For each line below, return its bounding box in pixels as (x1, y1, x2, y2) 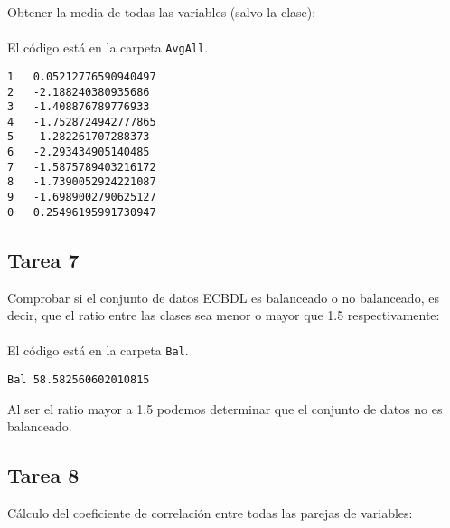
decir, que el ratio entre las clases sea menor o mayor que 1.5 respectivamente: (7, 306, 440, 325)
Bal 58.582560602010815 (7, 373, 150, 387)
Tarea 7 (7, 245, 80, 273)
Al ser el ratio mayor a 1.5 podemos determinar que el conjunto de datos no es (7, 399, 443, 418)
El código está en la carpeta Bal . (7, 341, 189, 360)
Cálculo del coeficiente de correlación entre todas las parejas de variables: (7, 504, 413, 523)
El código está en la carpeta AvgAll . (7, 38, 209, 57)
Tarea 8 (7, 461, 80, 489)
